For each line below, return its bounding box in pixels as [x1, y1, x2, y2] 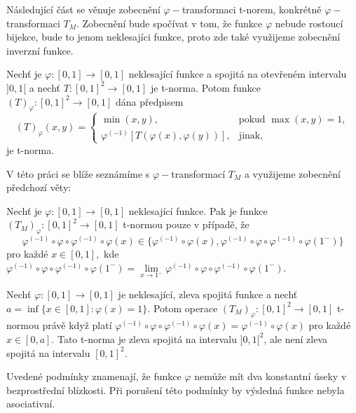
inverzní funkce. [6, 43, 74, 57]
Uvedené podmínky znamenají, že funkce [6, 369, 182, 384]
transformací [171, 166, 226, 181]
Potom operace [153, 300, 218, 315]
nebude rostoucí [275, 15, 343, 30]
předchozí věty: [6, 180, 71, 195]
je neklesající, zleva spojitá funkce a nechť [118, 286, 298, 301]
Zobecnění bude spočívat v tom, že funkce [82, 15, 263, 30]
